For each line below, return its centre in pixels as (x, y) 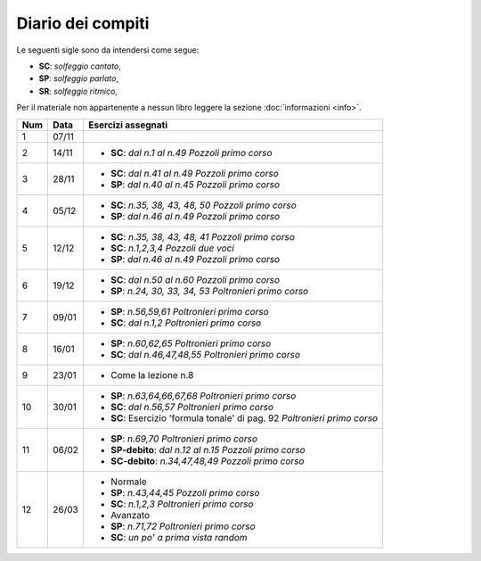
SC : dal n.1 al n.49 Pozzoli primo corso (192, 153)
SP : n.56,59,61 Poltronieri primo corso (190, 311)
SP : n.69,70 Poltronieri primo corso (184, 439)
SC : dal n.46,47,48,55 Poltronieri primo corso (205, 354)
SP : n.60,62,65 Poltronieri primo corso (191, 343)
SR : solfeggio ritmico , (78, 91)
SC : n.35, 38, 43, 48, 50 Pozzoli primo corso (204, 205)
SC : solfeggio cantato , (80, 66)
